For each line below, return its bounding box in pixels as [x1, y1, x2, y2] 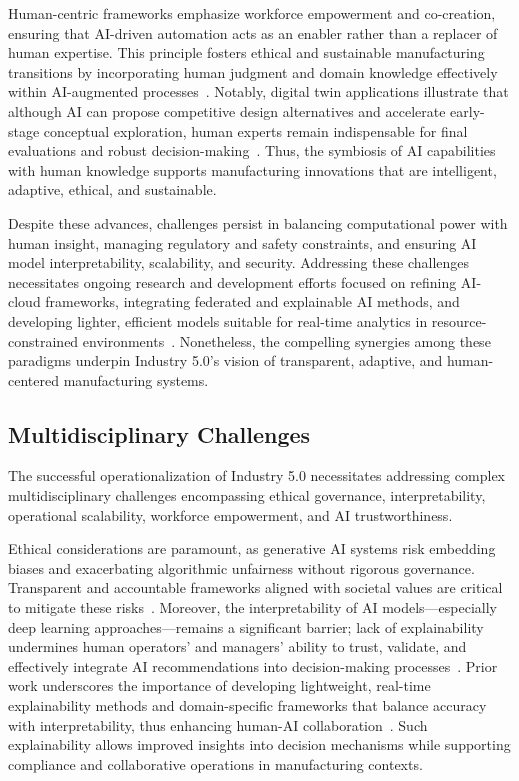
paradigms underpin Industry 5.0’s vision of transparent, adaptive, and [8, 350, 443, 371]
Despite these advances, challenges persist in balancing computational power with [8, 212, 508, 233]
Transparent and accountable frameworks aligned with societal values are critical [8, 577, 503, 598]
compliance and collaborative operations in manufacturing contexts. [8, 753, 423, 774]
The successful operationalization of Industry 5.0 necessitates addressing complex [8, 465, 506, 486]
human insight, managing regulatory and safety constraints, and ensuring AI [8, 232, 477, 253]
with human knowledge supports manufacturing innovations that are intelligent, [8, 159, 497, 180]
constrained [8, 330, 79, 351]
